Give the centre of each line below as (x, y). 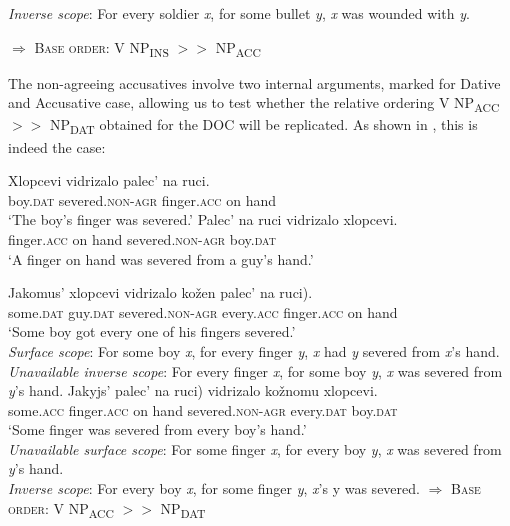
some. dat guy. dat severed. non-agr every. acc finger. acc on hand (203, 311)
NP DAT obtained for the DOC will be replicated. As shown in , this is (263, 126)
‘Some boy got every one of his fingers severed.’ (152, 331)
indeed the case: (57, 146)
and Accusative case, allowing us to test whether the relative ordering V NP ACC (254, 104)
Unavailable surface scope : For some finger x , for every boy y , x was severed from (255, 448)
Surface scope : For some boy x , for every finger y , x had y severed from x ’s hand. (254, 350)
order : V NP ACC (61, 509)
